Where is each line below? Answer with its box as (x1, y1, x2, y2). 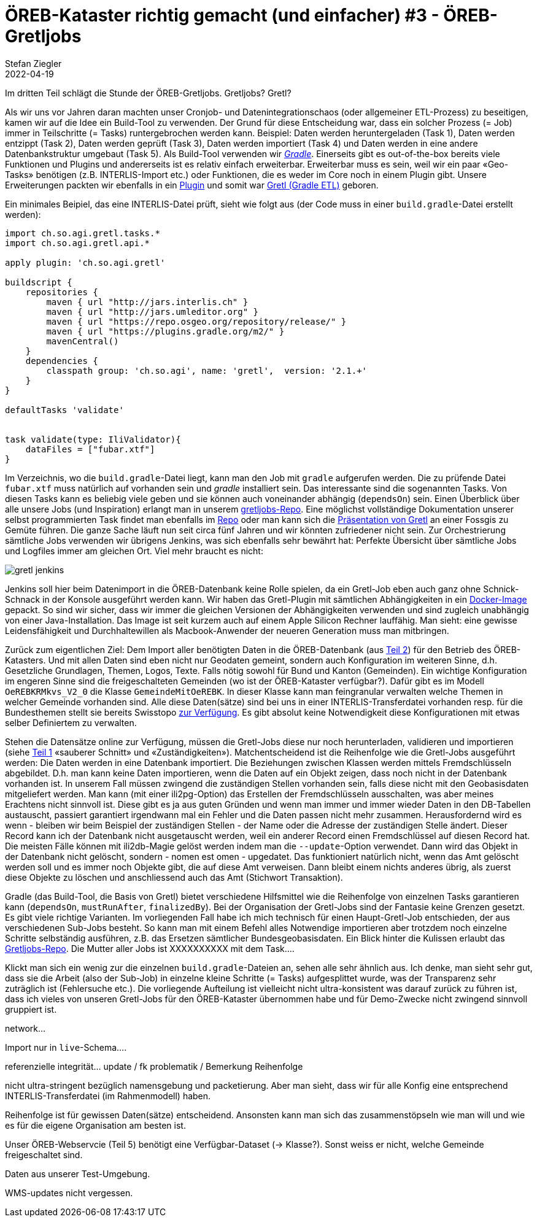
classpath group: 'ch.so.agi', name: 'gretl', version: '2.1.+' (46, 365, 368, 376)
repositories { (25, 287, 98, 297)
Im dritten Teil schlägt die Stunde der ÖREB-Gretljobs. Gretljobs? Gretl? (5, 87, 292, 98)
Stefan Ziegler (5, 58, 62, 69)
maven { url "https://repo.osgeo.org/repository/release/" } (46, 316, 347, 327)
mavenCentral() (46, 336, 119, 346)
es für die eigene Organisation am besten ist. (5, 1120, 186, 1131)
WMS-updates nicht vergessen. (5, 1187, 133, 1198)
